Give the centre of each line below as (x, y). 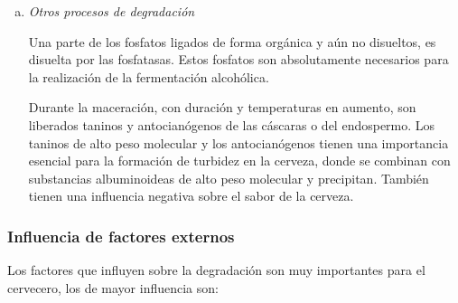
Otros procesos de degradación (112, 11)
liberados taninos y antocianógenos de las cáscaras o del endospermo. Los (232, 124)
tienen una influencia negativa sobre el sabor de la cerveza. (191, 196)
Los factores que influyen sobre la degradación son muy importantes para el (216, 270)
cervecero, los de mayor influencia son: (113, 287)
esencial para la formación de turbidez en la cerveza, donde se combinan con (239, 161)
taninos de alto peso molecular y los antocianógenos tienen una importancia (238, 142)
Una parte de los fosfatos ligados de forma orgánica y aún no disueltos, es (232, 41)
